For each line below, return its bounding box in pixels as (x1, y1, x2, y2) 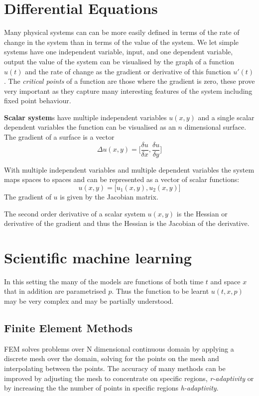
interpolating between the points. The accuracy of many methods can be (4, 363, 226, 373)
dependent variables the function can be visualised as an (4, 122, 176, 132)
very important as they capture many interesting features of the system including (4, 85, 253, 96)
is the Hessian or (176, 208, 228, 218)
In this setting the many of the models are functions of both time (4, 276, 204, 286)
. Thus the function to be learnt (112, 286, 209, 296)
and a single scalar (198, 112, 255, 122)
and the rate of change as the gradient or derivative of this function (25, 66, 231, 76)
